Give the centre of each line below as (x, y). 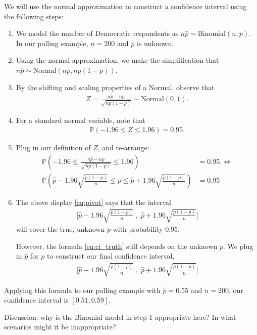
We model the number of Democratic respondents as (97, 33)
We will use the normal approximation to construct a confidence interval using (125, 6)
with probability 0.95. (146, 229)
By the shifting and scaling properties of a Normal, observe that (115, 87)
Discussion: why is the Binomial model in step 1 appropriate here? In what (120, 317)
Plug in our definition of (53, 148)
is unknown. (155, 43)
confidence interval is (36, 300)
